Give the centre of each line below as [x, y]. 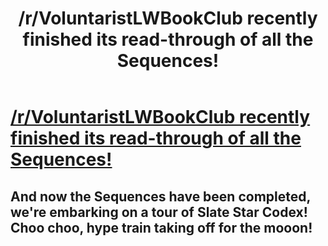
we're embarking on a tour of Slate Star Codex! [159, 212]
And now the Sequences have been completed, [160, 196]
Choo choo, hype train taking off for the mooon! [161, 227]
